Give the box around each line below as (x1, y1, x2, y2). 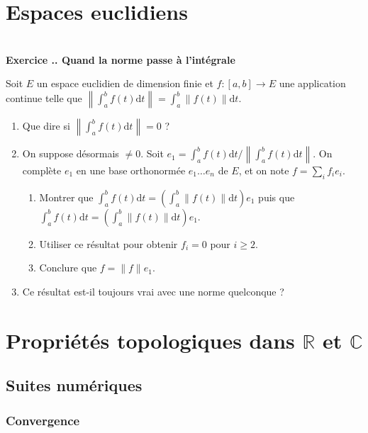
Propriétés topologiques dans (6, 325, 295, 354)
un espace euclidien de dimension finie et (36, 76, 213, 91)
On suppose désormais (22, 146, 119, 161)
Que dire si (22, 118, 70, 133)
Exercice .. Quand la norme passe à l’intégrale (6, 52, 235, 67)
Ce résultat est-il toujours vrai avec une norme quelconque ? (22, 283, 284, 298)
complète (22, 162, 62, 177)
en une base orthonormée (76, 162, 186, 177)
